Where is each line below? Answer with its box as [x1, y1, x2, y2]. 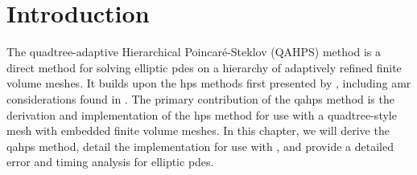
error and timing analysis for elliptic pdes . [6, 153, 214, 170]
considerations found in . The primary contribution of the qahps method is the [6, 90, 394, 107]
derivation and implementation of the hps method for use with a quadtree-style [6, 106, 397, 123]
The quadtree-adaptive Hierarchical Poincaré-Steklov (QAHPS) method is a [6, 43, 381, 60]
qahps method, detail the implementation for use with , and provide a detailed [6, 137, 394, 154]
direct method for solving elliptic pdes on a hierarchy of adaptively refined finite [6, 59, 402, 75]
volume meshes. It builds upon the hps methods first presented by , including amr [6, 75, 411, 92]
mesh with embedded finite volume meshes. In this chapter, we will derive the [6, 122, 390, 139]
